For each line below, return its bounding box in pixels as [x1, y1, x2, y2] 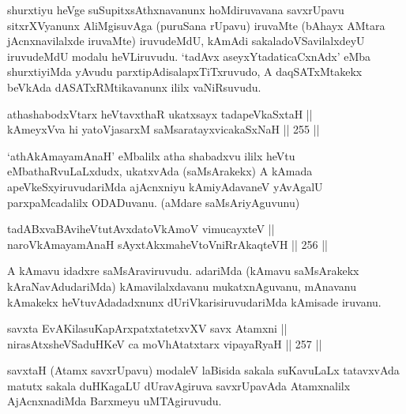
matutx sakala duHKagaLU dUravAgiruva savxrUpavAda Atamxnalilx [7, 377, 351, 393]
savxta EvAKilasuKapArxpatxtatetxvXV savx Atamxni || [7, 320, 288, 337]
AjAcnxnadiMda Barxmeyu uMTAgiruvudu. [7, 393, 222, 409]
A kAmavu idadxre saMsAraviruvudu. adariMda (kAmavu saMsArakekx [7, 262, 359, 279]
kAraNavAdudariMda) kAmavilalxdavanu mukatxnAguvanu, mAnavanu [7, 277, 356, 294]
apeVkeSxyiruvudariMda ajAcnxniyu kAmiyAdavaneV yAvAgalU [7, 178, 323, 194]
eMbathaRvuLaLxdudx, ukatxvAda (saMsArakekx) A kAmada [7, 163, 313, 179]
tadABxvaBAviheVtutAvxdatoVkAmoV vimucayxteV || [7, 220, 275, 237]
